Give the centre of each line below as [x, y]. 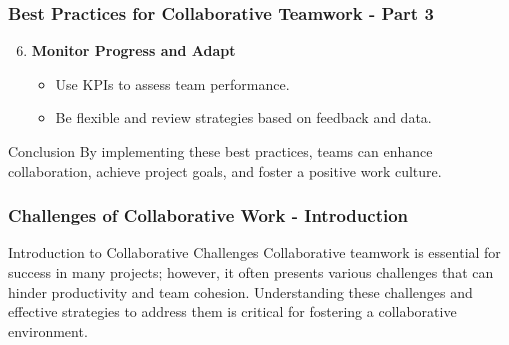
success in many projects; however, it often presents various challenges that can [251, 272]
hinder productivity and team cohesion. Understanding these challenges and [240, 291]
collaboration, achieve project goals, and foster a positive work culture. [225, 170]
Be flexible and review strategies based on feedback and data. [243, 117]
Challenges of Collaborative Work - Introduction [208, 215]
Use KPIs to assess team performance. [172, 83]
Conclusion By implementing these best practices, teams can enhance [220, 151]
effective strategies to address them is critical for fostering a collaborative [232, 311]
